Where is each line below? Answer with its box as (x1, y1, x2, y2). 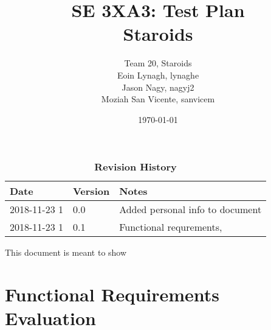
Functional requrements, (119, 220, 222, 234)
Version (72, 184, 110, 198)
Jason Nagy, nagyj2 (122, 80, 194, 93)
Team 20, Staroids (124, 57, 192, 69)
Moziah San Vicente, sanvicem (101, 93, 215, 105)
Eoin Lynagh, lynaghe (117, 68, 199, 81)
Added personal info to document (119, 202, 262, 217)
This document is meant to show (5, 246, 127, 259)
